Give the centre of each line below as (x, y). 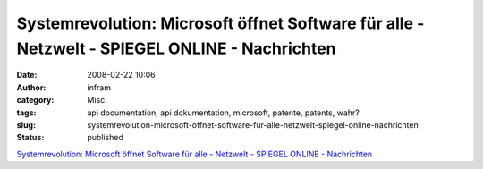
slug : (26, 124)
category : (35, 100)
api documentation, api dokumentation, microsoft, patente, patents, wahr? (223, 113)
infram (99, 87)
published (106, 138)
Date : (27, 75)
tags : (26, 113)
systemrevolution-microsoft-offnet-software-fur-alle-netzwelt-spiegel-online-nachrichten (253, 124)
